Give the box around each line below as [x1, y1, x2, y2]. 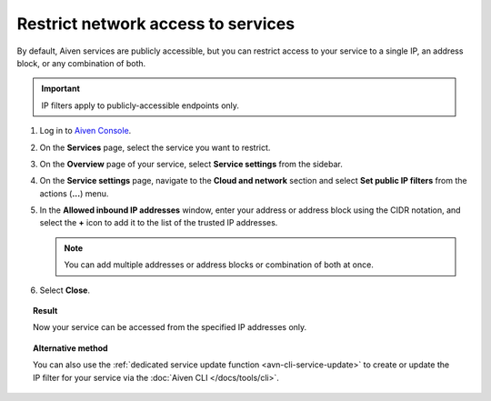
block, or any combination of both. [16, 57, 146, 68]
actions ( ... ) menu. [39, 187, 109, 199]
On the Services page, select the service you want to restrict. [39, 142, 271, 153]
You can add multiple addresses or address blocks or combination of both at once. [64, 259, 375, 270]
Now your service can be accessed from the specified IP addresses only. [33, 322, 307, 333]
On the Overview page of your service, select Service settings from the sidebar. [39, 158, 343, 169]
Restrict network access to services [16, 14, 296, 34]
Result [33, 306, 58, 316]
